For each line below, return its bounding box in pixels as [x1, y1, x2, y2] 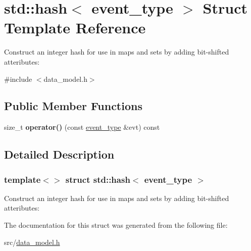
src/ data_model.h [4, 236, 60, 247]
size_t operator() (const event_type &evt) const [4, 122, 160, 132]
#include [4, 73, 32, 84]
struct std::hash [65, 173, 130, 185]
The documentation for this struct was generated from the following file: [4, 220, 228, 230]
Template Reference [4, 17, 146, 38]
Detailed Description [4, 146, 115, 162]
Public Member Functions [4, 98, 142, 114]
